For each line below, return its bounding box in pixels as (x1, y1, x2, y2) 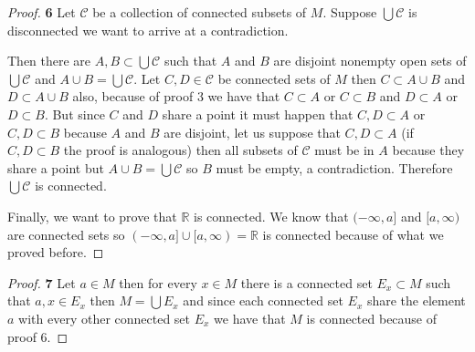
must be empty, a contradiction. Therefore (216, 158, 453, 177)
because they (392, 140, 465, 160)
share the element (366, 291, 466, 310)
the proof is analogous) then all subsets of (63, 140, 298, 160)
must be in (314, 140, 375, 160)
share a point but (7, 158, 104, 177)
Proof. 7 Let (7, 273, 76, 292)
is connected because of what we (262, 224, 444, 243)
